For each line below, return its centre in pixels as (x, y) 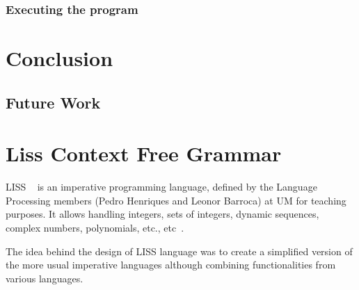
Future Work (53, 102)
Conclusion (59, 58)
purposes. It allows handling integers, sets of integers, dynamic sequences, (162, 214)
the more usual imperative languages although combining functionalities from (171, 265)
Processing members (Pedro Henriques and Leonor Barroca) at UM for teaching (176, 200)
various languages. (45, 278)
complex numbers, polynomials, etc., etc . (95, 227)
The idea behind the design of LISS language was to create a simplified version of (179, 251)
